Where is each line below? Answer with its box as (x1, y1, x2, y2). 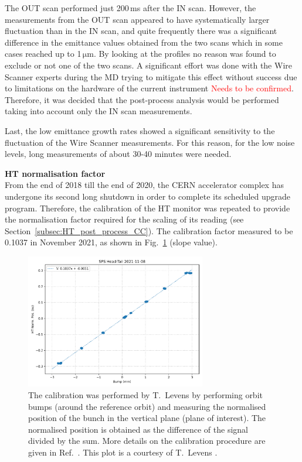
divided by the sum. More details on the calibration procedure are (28, 434, 266, 447)
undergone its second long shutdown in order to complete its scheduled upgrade (5, 190, 291, 202)
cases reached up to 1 (5, 47, 82, 60)
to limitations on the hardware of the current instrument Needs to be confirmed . (5, 82, 294, 94)
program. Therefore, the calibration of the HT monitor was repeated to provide (5, 201, 290, 214)
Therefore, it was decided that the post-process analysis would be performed (5, 93, 279, 105)
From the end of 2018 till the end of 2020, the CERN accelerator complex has (5, 179, 284, 191)
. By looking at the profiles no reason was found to (93, 47, 276, 60)
